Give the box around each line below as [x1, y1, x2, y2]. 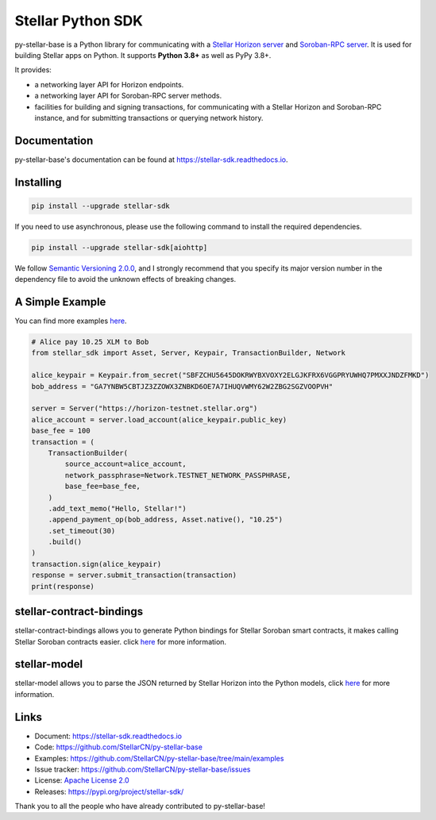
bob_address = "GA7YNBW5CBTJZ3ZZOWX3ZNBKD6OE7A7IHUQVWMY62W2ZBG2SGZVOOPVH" [31, 382, 334, 391]
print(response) [31, 582, 95, 591]
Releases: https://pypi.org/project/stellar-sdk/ [34, 787, 184, 796]
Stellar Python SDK [14, 12, 143, 29]
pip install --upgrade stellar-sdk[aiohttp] [31, 243, 208, 252]
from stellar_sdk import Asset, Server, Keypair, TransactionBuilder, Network [31, 348, 345, 357]
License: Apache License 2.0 [34, 776, 130, 785]
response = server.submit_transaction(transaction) [31, 571, 237, 579]
